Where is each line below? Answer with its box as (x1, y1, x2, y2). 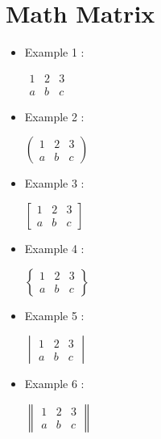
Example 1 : (24, 44, 85, 61)
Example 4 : (24, 239, 85, 256)
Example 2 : (24, 108, 85, 125)
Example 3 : (24, 175, 85, 192)
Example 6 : (24, 375, 85, 392)
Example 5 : (24, 306, 85, 323)
